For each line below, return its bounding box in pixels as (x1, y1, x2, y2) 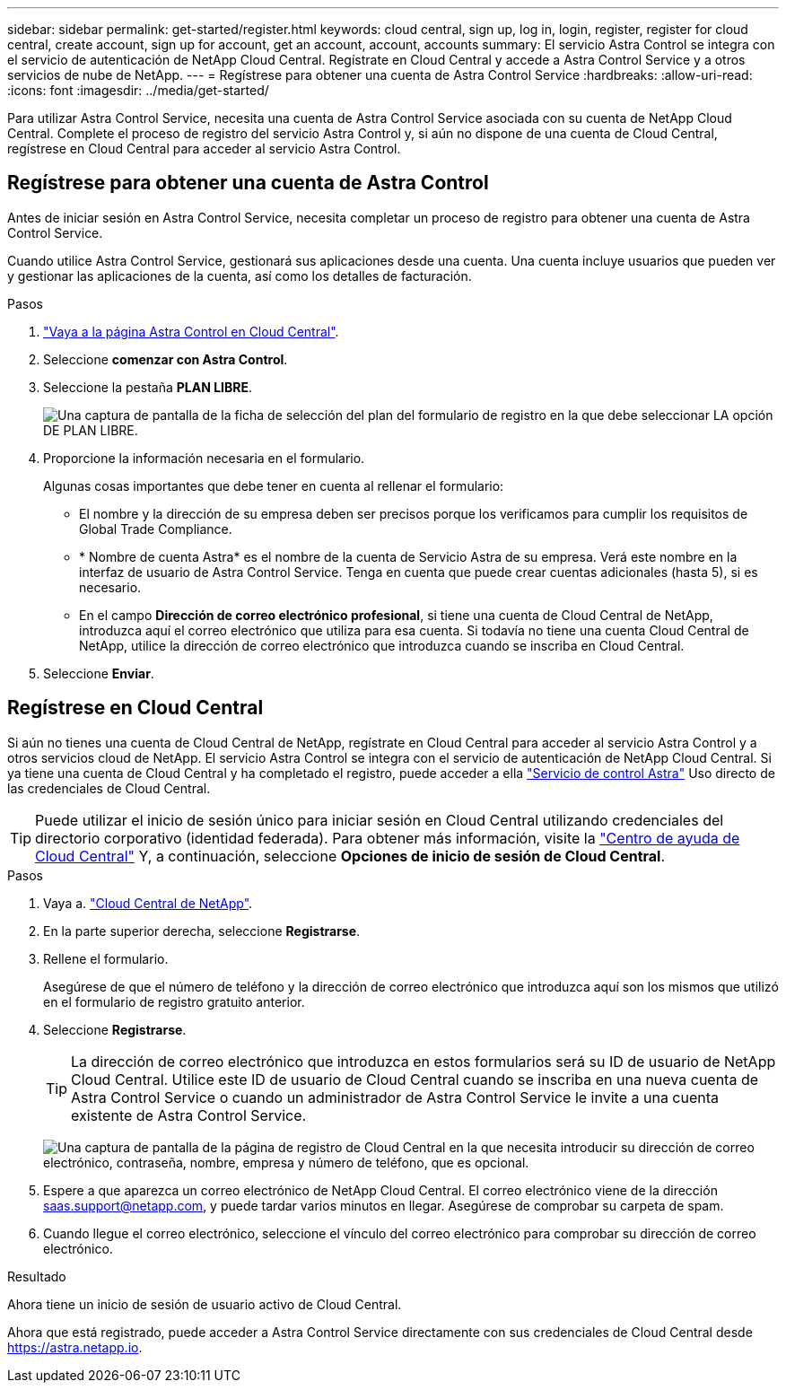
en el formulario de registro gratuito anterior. (43, 993, 305, 1010)
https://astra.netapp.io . (7, 1339, 143, 1355)
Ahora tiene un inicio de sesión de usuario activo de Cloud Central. (7, 1296, 402, 1312)
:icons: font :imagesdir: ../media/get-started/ (7, 83, 269, 98)
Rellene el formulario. (43, 950, 169, 966)
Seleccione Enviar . (43, 665, 154, 681)
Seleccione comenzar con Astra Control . (43, 351, 288, 367)
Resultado (7, 1268, 66, 1284)
